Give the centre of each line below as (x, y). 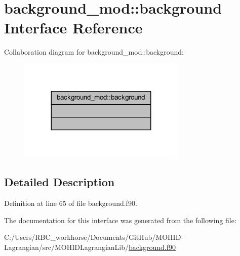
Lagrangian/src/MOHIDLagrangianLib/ (67, 247)
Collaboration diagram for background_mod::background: (94, 52)
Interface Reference (73, 28)
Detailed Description (59, 182)
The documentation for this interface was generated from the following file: (120, 220)
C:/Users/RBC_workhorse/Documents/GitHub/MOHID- (94, 237)
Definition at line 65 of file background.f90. (71, 203)
